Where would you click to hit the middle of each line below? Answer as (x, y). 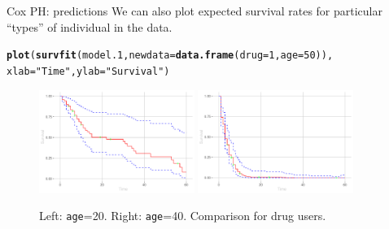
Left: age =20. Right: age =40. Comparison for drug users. (183, 216)
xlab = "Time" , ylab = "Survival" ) (88, 71)
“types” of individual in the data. (90, 26)
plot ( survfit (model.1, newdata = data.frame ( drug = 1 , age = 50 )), (170, 56)
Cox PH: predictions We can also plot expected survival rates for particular (194, 11)
